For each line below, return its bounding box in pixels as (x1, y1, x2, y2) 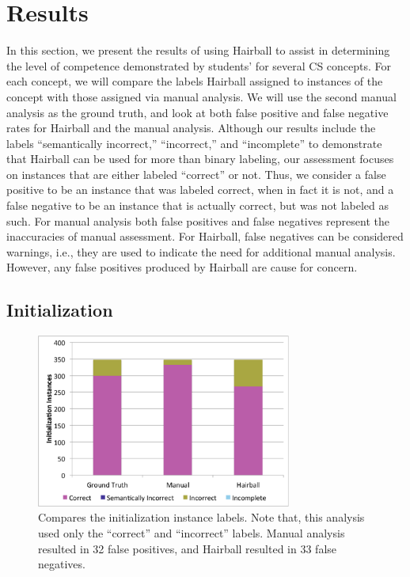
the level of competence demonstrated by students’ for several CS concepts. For (6, 57, 392, 74)
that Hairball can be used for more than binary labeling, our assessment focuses (6, 150, 394, 167)
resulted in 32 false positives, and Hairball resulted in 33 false (38, 540, 337, 556)
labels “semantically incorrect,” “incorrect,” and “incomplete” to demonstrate (6, 135, 382, 151)
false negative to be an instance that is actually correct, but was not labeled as (6, 197, 389, 214)
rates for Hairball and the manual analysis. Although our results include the (6, 120, 376, 136)
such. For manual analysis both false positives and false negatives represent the (6, 212, 389, 229)
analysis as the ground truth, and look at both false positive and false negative (6, 104, 389, 120)
